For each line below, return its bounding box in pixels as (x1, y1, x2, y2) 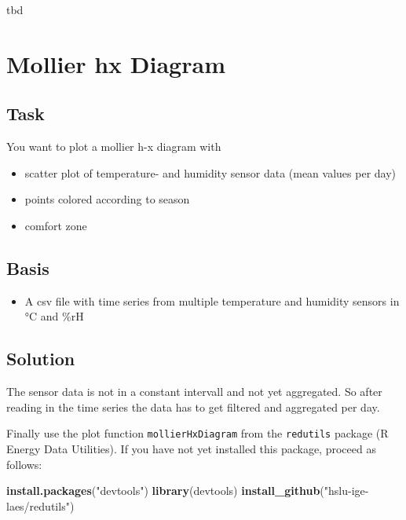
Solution (6, 346, 75, 371)
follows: (6, 456, 42, 472)
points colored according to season (24, 191, 190, 207)
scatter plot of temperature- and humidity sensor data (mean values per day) (24, 164, 397, 181)
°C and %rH (24, 308, 84, 324)
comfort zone (24, 217, 87, 233)
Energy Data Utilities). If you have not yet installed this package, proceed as (6, 440, 376, 456)
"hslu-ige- (324, 482, 369, 499)
